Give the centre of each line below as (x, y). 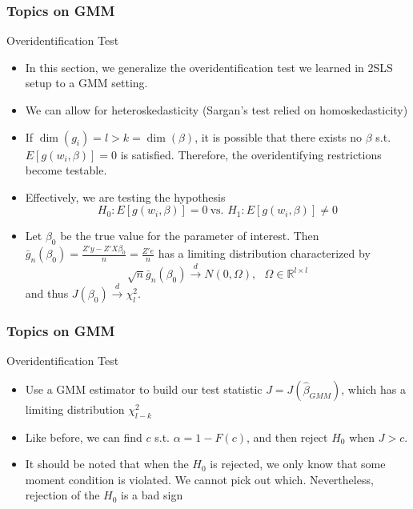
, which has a (373, 389)
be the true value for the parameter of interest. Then (190, 236)
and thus (47, 293)
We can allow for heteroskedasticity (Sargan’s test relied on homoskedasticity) (217, 110)
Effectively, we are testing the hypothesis (125, 196)
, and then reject (287, 437)
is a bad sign (152, 495)
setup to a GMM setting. (86, 83)
